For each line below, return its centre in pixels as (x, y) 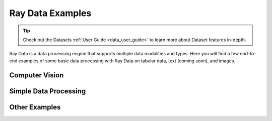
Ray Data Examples (50, 13)
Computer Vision (37, 75)
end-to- (248, 54)
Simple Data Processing (48, 91)
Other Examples (35, 107)
